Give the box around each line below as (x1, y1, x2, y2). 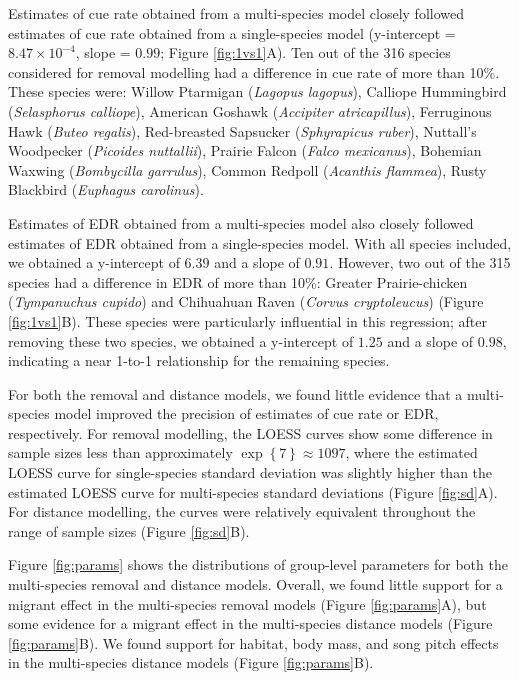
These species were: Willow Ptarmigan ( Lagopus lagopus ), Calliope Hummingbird (8, 81, 507, 102)
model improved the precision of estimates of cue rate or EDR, (54, 403, 439, 424)
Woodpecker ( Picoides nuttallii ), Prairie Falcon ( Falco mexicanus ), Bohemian (8, 140, 482, 161)
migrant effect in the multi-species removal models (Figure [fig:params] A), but (8, 593, 487, 614)
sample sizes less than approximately (8, 442, 233, 463)
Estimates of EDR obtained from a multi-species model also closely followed (8, 212, 474, 233)
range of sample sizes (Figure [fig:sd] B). (8, 520, 250, 541)
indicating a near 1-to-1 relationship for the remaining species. (8, 350, 390, 371)
